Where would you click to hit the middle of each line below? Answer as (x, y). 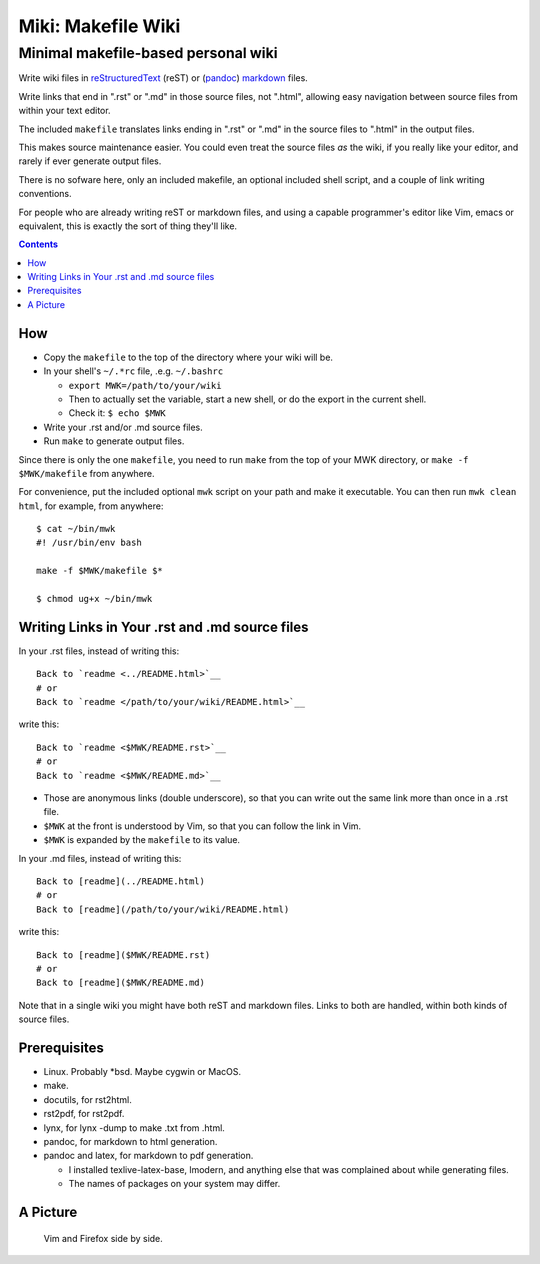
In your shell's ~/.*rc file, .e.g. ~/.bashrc (133, 371)
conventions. (45, 194)
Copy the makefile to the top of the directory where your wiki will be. (188, 357)
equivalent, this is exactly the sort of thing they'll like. (128, 226)
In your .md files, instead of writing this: (100, 858)
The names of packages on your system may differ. (174, 1184)
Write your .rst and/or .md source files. (123, 427)
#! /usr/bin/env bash (89, 543)
